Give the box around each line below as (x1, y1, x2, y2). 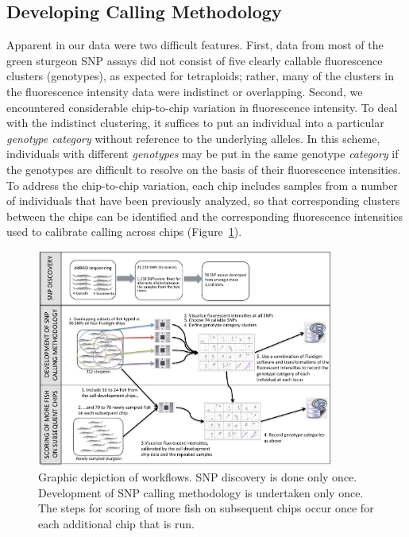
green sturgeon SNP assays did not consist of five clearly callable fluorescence (6, 52, 383, 68)
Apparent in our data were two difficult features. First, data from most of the (6, 37, 384, 53)
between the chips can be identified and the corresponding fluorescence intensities (6, 207, 403, 224)
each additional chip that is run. (38, 516, 195, 532)
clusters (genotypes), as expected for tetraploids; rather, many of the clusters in (6, 68, 395, 84)
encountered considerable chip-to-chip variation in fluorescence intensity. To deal (6, 99, 398, 115)
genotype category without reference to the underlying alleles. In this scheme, (6, 129, 380, 146)
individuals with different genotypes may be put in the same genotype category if (6, 145, 399, 162)
